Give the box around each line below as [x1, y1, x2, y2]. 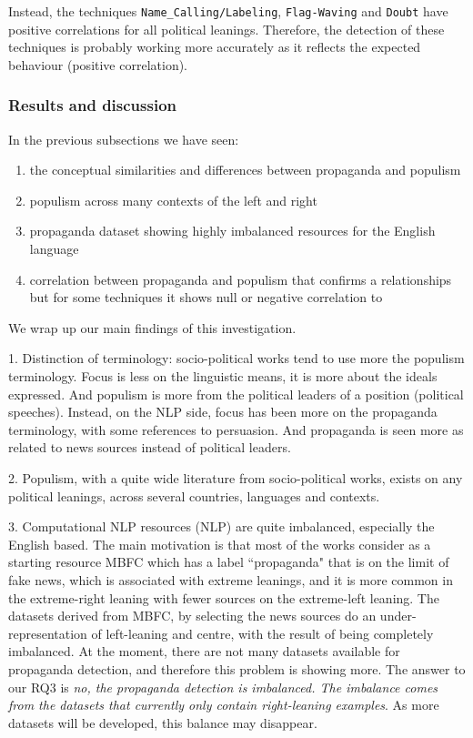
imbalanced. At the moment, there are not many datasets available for [8, 642, 400, 661]
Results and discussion [8, 94, 177, 116]
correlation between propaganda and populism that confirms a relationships [29, 269, 452, 288]
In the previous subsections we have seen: [8, 129, 239, 148]
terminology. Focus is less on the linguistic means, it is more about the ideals [8, 367, 438, 385]
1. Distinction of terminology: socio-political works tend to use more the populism [8, 349, 465, 368]
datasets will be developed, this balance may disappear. [8, 713, 317, 732]
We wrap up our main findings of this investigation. [8, 318, 297, 337]
